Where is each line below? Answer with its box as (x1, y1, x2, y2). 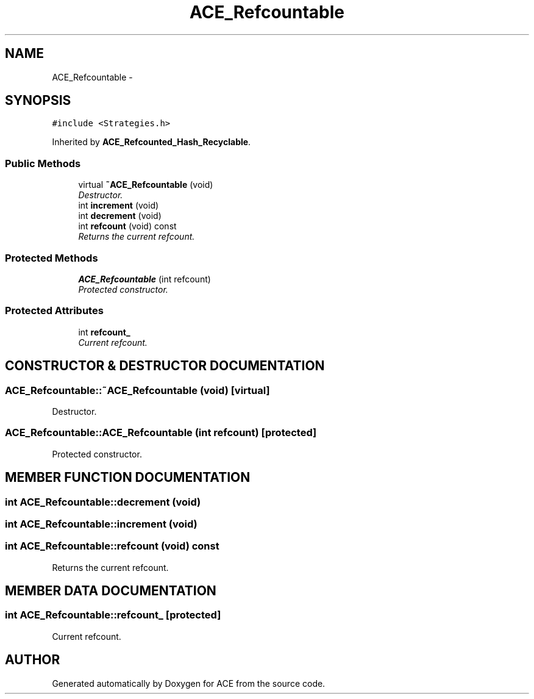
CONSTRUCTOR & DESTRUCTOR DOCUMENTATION (5, 358, 325, 374)
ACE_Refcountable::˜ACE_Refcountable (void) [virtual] (5, 384, 270, 396)
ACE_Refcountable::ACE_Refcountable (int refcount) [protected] (5, 426, 317, 439)
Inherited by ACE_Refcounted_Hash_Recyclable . (52, 137, 251, 148)
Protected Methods (5, 251, 98, 264)
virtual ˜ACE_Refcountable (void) (78, 179, 213, 190)
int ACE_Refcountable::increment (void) (5, 517, 198, 530)
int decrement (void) (78, 210, 162, 221)
